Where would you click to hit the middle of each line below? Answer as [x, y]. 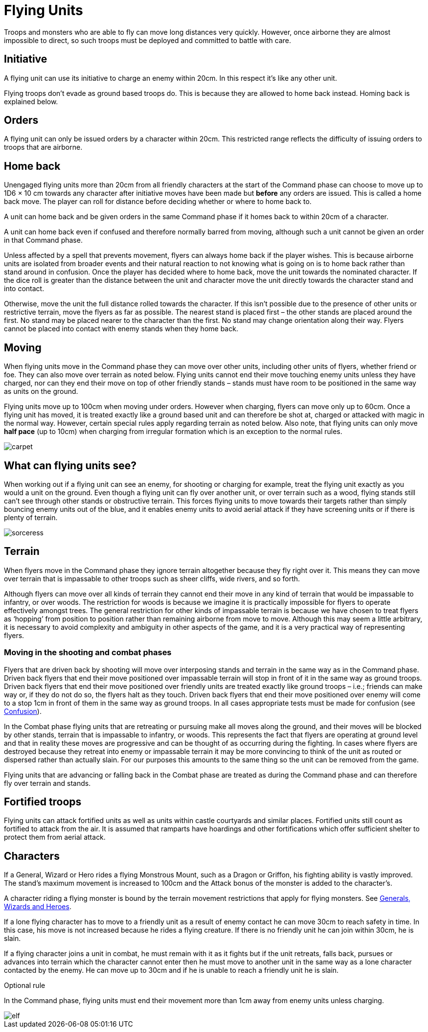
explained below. [31, 101]
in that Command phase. [43, 240]
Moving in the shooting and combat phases [88, 653]
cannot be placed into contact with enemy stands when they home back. [121, 329]
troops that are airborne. [43, 147]
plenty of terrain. [31, 517]
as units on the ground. [41, 391]
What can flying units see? [70, 465]
